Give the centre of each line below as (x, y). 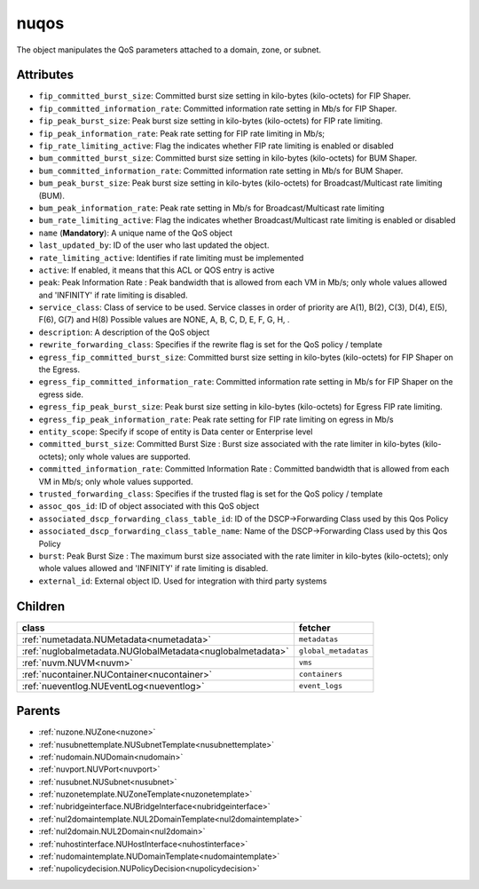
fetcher (315, 628)
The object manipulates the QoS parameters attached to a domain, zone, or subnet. (169, 50)
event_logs (321, 686)
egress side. (61, 394)
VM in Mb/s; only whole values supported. (116, 481)
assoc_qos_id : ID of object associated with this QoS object (149, 506)
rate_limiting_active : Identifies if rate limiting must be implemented (171, 258)
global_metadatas (334, 651)
